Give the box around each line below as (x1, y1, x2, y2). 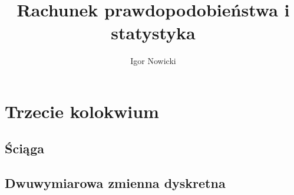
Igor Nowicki (130, 55, 176, 67)
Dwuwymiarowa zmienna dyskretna (5, 174, 226, 192)
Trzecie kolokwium (5, 99, 159, 123)
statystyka (111, 21, 196, 45)
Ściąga (5, 139, 45, 157)
